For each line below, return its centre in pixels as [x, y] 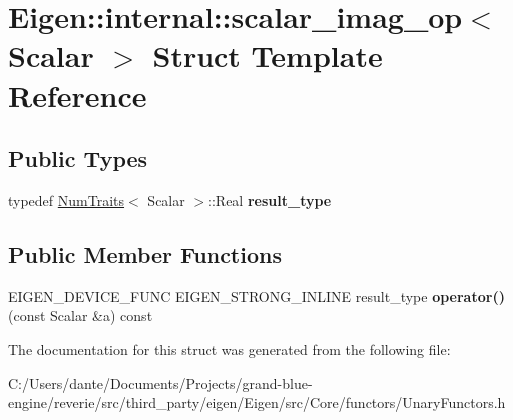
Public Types [78, 158]
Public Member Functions [145, 253]
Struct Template [267, 55]
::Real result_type [270, 199]
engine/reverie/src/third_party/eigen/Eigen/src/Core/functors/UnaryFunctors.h [257, 402]
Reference [77, 94]
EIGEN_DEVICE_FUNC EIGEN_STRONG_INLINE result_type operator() [256, 295]
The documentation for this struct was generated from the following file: [229, 348]
